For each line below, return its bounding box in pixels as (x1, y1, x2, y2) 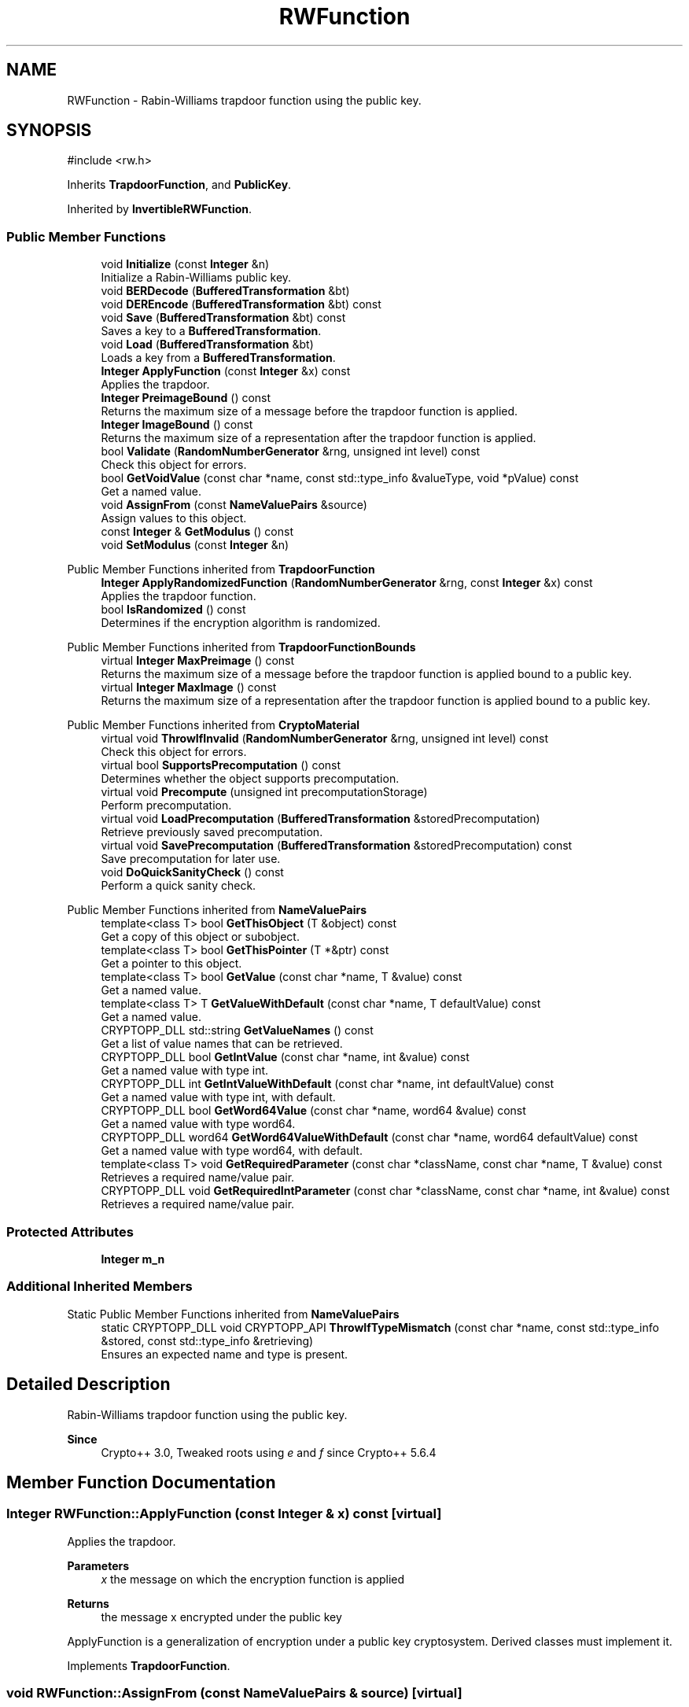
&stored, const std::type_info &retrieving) (101, 1333, 314, 1348)
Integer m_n (101, 1252, 165, 1266)
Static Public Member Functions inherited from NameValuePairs (67, 1307, 400, 1321)
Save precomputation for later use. (101, 852, 281, 866)
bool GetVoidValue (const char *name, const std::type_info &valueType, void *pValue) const (101, 471, 579, 485)
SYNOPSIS (6, 120, 92, 141)
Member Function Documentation (6, 1472, 276, 1492)
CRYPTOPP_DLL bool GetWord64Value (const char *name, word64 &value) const (101, 1104, 526, 1118)
